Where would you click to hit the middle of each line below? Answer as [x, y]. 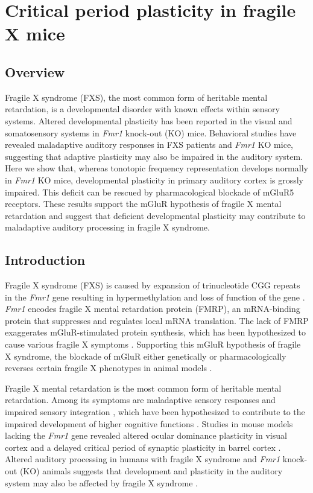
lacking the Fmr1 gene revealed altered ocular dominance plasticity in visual [146, 435]
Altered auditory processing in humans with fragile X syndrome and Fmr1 [143, 459]
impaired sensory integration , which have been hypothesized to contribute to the [155, 412]
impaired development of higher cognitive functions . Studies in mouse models [149, 423]
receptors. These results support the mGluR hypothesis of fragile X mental [143, 204]
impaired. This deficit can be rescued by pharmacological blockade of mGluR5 [150, 192]
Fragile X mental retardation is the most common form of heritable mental [143, 388]
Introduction [45, 260]
